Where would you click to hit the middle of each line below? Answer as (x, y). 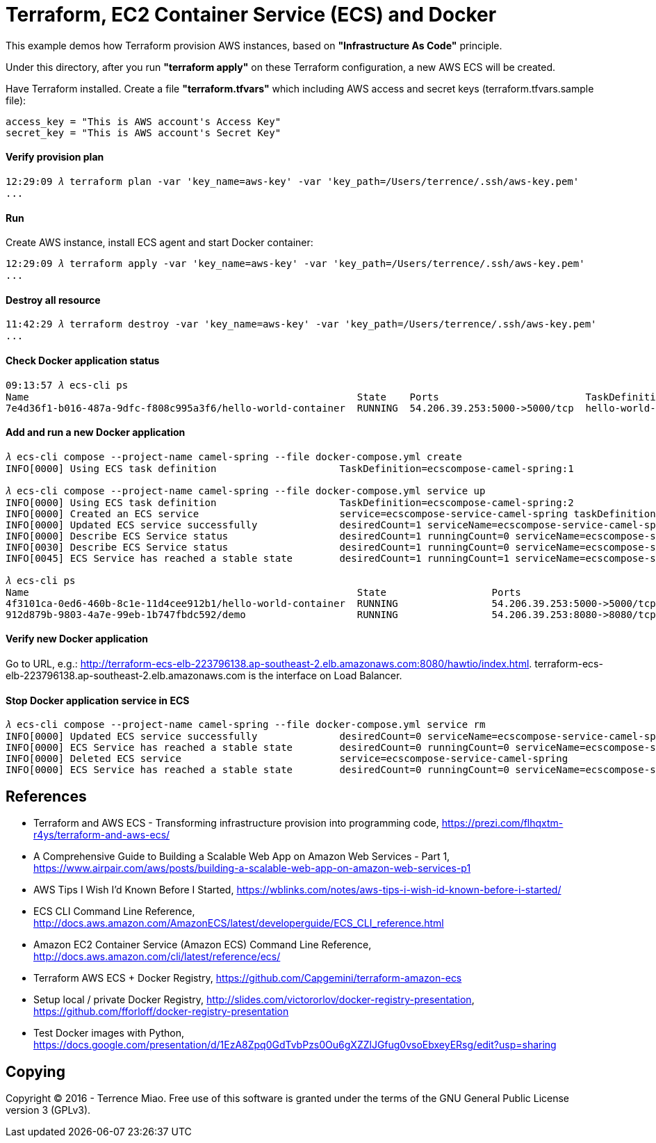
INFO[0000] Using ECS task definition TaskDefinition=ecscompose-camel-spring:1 (290, 468)
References (46, 796)
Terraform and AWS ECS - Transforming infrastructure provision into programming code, (236, 823)
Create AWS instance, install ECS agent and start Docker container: (159, 243)
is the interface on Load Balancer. (325, 676)
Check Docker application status (83, 361)
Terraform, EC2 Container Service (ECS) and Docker (251, 15)
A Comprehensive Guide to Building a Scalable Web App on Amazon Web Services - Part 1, (242, 857)
